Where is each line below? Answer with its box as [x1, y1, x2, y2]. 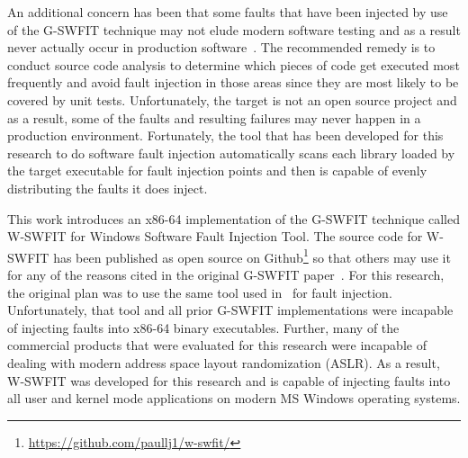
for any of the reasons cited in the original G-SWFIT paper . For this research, [7, 265, 445, 283]
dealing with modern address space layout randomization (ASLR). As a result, [7, 353, 440, 372]
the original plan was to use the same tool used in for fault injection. [7, 283, 392, 301]
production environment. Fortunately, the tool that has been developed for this [7, 126, 444, 145]
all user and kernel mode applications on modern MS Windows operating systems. [7, 389, 461, 408]
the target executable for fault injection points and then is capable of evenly [7, 161, 427, 180]
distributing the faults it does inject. [7, 178, 208, 197]
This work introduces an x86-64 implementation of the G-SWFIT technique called [7, 209, 460, 228]
